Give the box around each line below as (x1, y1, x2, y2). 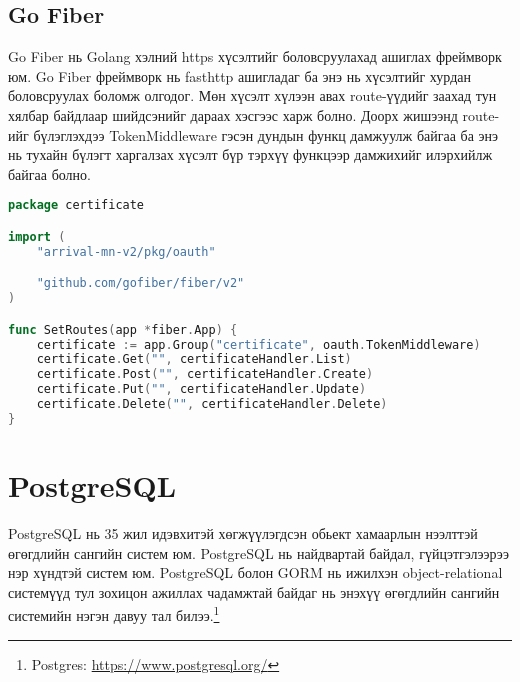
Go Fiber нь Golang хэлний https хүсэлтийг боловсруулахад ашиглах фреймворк (8, 46, 502, 67)
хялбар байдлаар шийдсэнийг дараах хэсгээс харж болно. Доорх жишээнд (8, 104, 458, 125)
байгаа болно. (8, 163, 91, 184)
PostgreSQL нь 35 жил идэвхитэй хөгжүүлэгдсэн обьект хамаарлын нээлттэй (8, 522, 478, 543)
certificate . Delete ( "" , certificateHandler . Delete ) (36, 397, 388, 412)
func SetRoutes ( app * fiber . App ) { (8, 322, 238, 337)
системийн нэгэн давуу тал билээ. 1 (8, 602, 220, 625)
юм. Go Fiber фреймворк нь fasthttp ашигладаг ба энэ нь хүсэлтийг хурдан (8, 65, 471, 86)
